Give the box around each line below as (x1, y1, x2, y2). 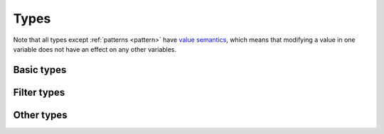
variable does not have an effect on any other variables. (13, 45, 177, 53)
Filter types (13, 86, 65, 99)
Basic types (13, 64, 67, 76)
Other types (13, 108, 68, 121)
